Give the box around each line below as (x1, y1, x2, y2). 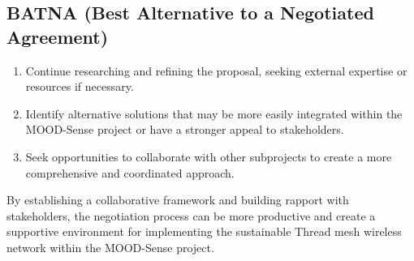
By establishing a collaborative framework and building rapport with (6, 191, 349, 208)
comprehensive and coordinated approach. (25, 164, 235, 181)
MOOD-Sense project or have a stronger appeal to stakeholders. (25, 121, 344, 138)
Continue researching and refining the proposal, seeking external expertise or (25, 62, 408, 79)
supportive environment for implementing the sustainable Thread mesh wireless (6, 223, 402, 240)
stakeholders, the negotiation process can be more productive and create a (6, 207, 376, 224)
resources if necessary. (25, 78, 134, 95)
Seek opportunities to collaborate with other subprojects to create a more (25, 148, 392, 165)
